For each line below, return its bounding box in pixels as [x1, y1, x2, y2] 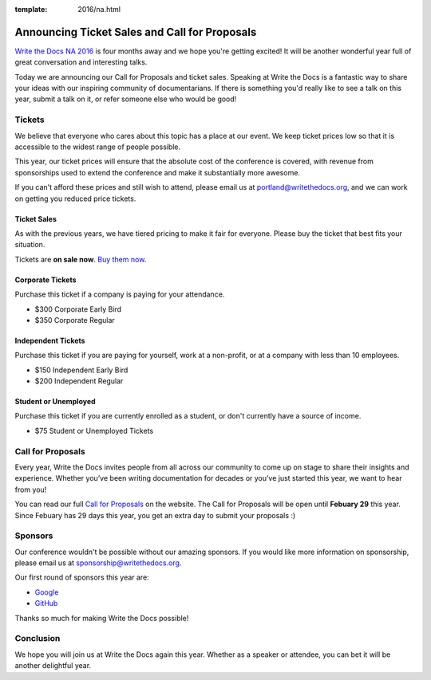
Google [34, 587, 59, 597]
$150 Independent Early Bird [34, 365, 129, 375]
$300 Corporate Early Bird [34, 304, 122, 314]
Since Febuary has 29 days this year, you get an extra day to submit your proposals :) [14, 510, 296, 520]
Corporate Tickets [14, 275, 77, 285]
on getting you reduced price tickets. [14, 194, 136, 203]
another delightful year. [14, 661, 92, 670]
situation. [14, 240, 45, 250]
